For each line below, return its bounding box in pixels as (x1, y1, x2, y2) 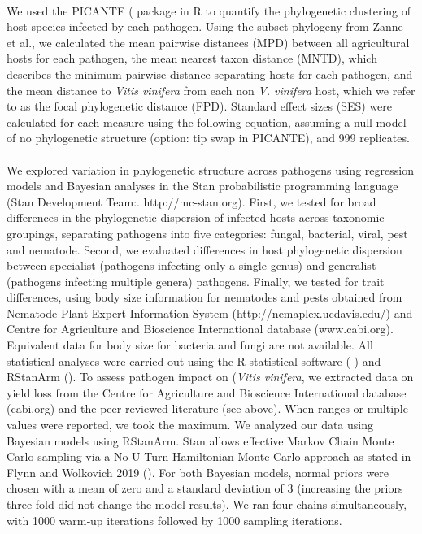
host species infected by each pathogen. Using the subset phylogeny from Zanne (7, 18, 403, 35)
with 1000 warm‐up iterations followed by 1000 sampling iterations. (7, 511, 342, 528)
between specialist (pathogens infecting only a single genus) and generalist (7, 257, 376, 274)
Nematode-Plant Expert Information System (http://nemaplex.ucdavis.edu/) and (7, 304, 413, 321)
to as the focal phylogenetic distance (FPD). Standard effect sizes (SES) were (7, 98, 393, 115)
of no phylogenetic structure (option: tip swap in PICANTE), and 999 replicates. (7, 129, 410, 146)
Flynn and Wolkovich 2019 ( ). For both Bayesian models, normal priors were (7, 463, 389, 480)
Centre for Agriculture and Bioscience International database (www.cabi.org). (7, 320, 394, 337)
